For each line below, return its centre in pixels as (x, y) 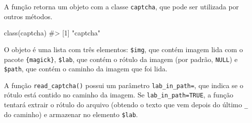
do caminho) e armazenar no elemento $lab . (71, 114)
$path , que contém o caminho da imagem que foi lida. (86, 69)
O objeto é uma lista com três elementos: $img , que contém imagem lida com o (124, 49)
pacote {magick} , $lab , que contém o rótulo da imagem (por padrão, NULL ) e (121, 59)
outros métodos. (28, 16)
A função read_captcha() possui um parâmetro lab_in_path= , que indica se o (124, 85)
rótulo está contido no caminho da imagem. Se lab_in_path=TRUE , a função (119, 95)
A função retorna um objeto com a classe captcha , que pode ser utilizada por (122, 6)
